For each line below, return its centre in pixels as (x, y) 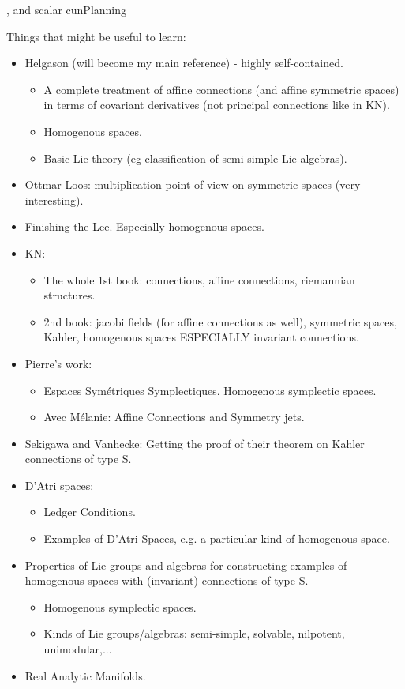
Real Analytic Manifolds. (85, 675)
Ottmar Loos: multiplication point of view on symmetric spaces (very (193, 184)
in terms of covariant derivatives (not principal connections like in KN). (217, 105)
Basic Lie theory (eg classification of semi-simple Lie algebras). (195, 158)
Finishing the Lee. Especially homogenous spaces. (144, 226)
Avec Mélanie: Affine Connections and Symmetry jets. (174, 417)
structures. (69, 295)
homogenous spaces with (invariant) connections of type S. (167, 580)
